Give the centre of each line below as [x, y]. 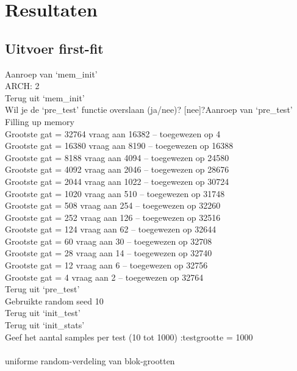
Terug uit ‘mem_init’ [45, 97]
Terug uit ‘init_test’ [43, 313]
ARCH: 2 [22, 86]
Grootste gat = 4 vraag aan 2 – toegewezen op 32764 [104, 277]
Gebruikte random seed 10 [54, 301]
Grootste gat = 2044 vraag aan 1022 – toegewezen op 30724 [117, 181]
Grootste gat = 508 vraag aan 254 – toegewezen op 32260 [113, 205]
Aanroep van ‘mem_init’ [51, 74]
